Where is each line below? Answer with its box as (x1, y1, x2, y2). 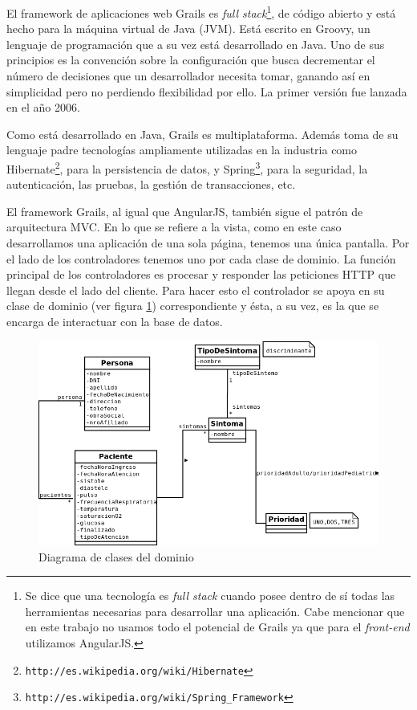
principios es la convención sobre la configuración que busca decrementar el (6, 51, 375, 68)
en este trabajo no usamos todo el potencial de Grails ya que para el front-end (25, 618, 410, 635)
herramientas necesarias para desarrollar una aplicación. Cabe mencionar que (25, 602, 405, 619)
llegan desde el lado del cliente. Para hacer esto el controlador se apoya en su (6, 281, 385, 298)
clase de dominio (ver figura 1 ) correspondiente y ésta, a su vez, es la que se (6, 297, 379, 314)
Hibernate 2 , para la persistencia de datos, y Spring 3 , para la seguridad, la (6, 158, 368, 177)
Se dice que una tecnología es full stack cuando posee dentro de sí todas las (25, 587, 395, 604)
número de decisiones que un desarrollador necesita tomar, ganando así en (6, 67, 370, 84)
